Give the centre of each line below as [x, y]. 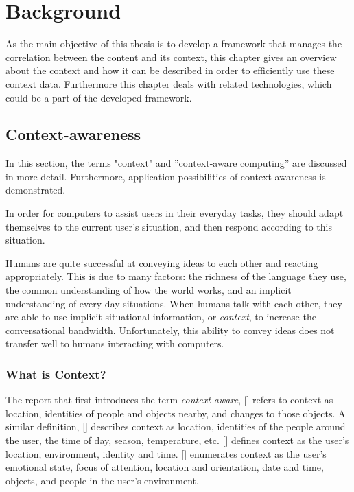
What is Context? [56, 374]
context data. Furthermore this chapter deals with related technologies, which [169, 83]
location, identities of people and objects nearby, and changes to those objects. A [176, 413]
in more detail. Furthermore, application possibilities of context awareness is [166, 176]
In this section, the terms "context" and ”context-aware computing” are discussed [176, 163]
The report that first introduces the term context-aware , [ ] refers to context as [169, 400]
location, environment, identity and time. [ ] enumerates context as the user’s [166, 453]
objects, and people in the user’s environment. [102, 480]
